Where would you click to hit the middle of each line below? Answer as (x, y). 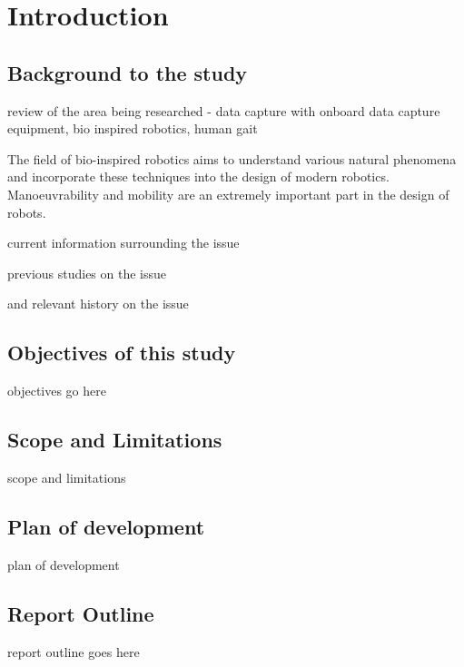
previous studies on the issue (87, 273)
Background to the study (128, 72)
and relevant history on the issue (98, 304)
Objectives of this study (122, 353)
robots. (27, 212)
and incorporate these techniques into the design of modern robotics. (198, 177)
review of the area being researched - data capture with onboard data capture (224, 110)
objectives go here (57, 391)
